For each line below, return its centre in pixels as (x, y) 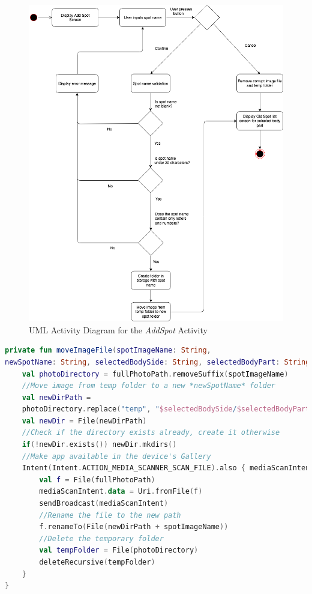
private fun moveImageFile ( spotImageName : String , (108, 350)
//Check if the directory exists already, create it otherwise (151, 433)
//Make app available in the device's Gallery (116, 456)
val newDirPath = (56, 397)
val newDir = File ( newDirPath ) (84, 421)
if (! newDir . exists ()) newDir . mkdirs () (99, 445)
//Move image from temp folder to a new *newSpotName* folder (149, 386)
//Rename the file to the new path (110, 515)
